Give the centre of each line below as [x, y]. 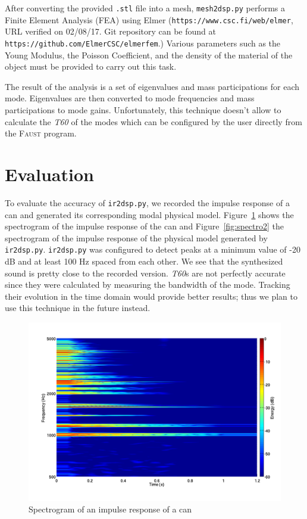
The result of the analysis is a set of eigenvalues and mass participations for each [152, 86]
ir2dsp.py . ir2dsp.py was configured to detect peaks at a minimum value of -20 [153, 249]
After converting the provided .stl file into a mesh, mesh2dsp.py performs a [145, 8]
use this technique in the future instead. [78, 308]
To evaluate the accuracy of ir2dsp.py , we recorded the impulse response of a [147, 202]
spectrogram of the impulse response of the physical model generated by [136, 237]
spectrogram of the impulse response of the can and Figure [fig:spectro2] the [145, 226]
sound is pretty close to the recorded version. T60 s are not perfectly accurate [145, 273]
